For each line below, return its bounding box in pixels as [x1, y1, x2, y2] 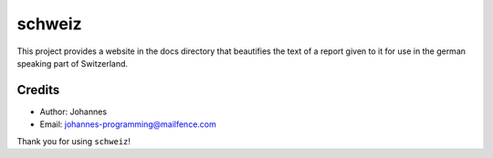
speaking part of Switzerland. [16, 58, 128, 68]
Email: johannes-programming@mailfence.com [39, 119, 216, 130]
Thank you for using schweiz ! [16, 135, 131, 146]
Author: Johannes [39, 106, 108, 117]
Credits [16, 82, 60, 98]
